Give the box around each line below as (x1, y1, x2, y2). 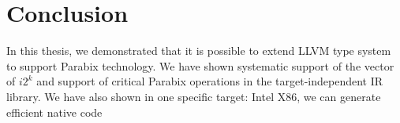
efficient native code (6, 103, 103, 120)
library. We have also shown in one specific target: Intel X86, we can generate (6, 88, 381, 104)
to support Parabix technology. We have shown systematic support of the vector (6, 57, 394, 74)
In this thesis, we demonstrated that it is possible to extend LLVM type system (6, 42, 391, 59)
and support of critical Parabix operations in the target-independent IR (36, 73, 383, 89)
